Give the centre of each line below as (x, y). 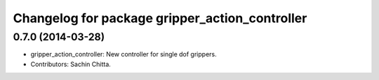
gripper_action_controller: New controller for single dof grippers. (124, 54)
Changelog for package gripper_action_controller (160, 18)
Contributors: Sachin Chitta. (71, 64)
